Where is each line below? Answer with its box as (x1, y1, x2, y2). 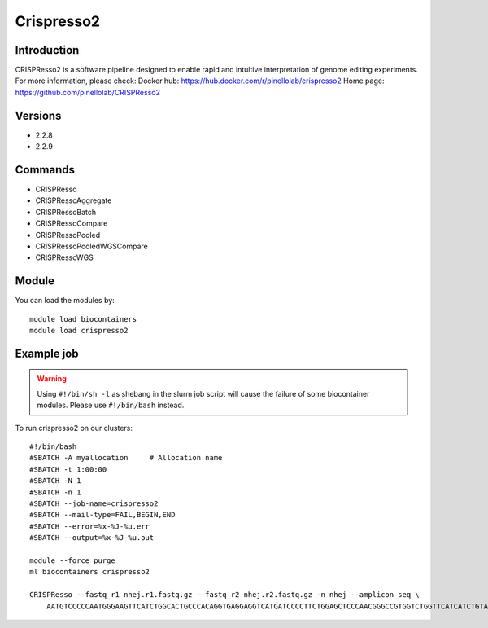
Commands (15, 163, 76, 177)
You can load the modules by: (15, 296, 115, 305)
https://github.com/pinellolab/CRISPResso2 (15, 87, 160, 97)
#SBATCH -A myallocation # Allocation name (29, 453, 223, 463)
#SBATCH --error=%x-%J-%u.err (29, 521, 150, 531)
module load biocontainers (29, 314, 137, 323)
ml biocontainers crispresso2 (29, 567, 150, 577)
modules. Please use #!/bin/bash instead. (37, 400, 185, 411)
